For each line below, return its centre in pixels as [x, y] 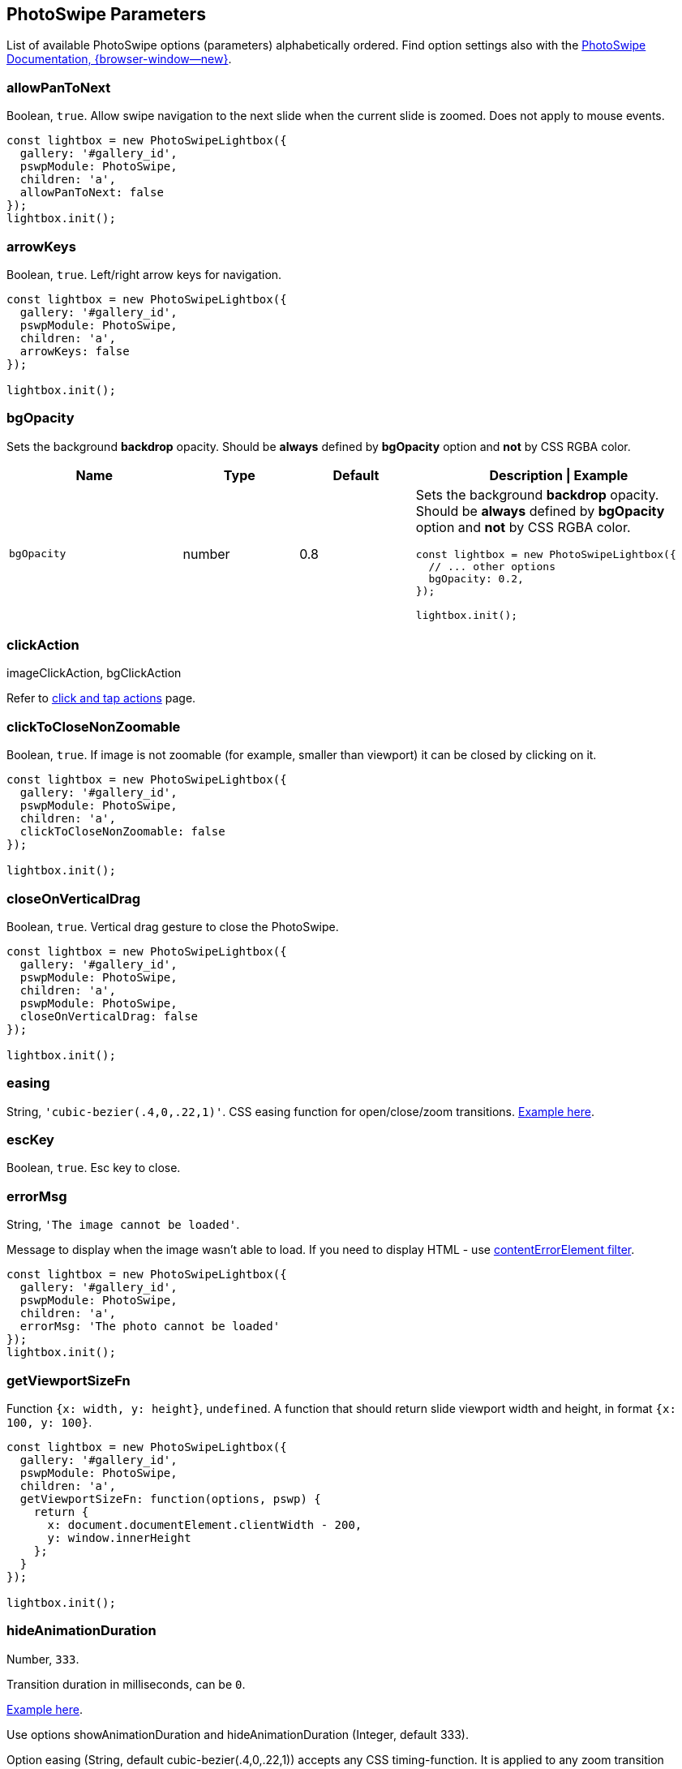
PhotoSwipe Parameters [106, 14]
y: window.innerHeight [119, 1537]
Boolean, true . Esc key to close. [94, 1168]
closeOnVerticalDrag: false [109, 1016]
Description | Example [559, 475]
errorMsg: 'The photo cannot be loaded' [150, 1327]
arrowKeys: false [75, 351]
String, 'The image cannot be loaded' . [123, 1225]
